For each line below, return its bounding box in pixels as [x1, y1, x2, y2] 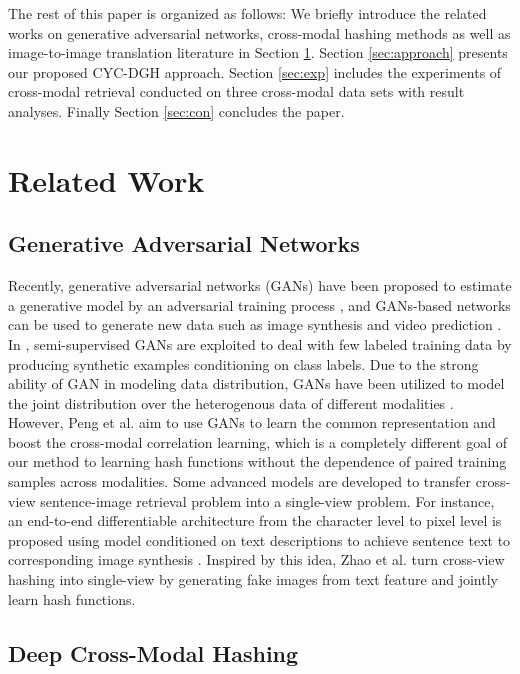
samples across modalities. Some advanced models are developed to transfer [8, 471, 472, 492]
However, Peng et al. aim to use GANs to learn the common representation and [8, 412, 496, 433]
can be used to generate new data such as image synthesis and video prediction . [8, 314, 502, 335]
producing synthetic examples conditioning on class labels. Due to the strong [8, 353, 479, 374]
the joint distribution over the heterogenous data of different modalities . [8, 392, 454, 413]
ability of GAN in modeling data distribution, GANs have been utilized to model [8, 373, 505, 394]
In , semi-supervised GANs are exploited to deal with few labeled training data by [8, 333, 512, 354]
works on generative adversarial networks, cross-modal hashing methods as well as [8, 22, 511, 43]
